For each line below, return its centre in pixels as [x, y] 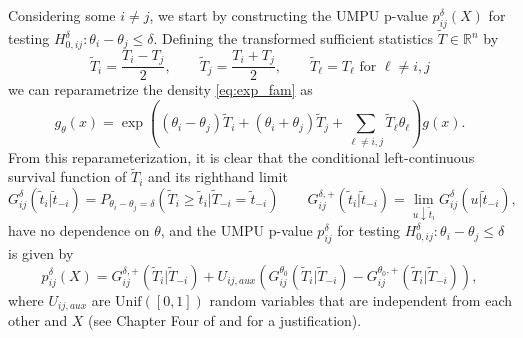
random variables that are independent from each [360, 299]
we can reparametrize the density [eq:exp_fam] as [160, 89]
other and [38, 320]
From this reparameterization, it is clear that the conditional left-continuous [241, 156]
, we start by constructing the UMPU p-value [288, 15]
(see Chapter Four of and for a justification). [225, 320]
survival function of [67, 176]
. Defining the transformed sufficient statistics [293, 38]
